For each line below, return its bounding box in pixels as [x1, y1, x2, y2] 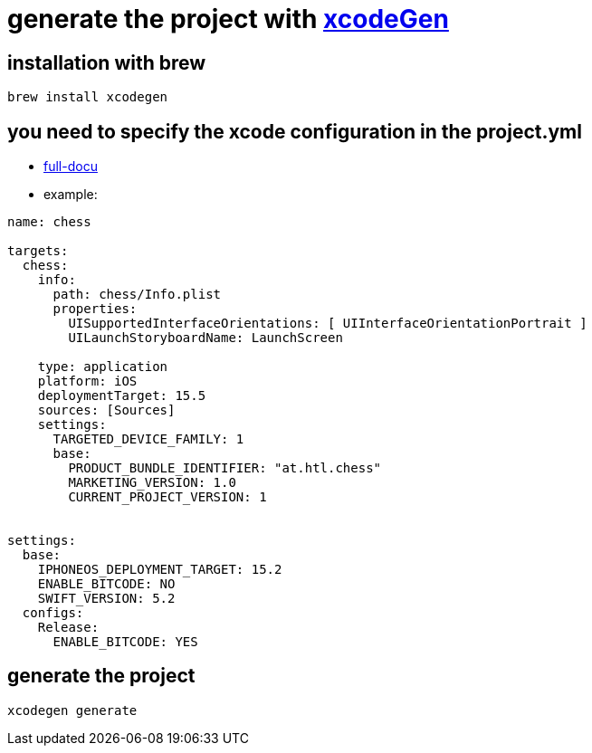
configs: [22, 605, 84, 621]
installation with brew [7, 51, 206, 74]
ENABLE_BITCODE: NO [37, 577, 176, 592]
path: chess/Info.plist [53, 287, 222, 302]
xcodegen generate [7, 702, 138, 718]
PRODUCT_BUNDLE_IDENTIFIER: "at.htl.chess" [68, 461, 382, 476]
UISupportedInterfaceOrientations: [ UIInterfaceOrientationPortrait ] [68, 316, 587, 331]
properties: [53, 301, 138, 317]
